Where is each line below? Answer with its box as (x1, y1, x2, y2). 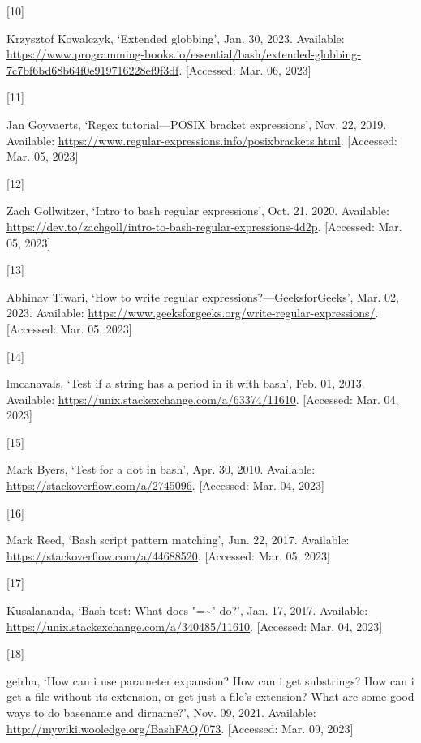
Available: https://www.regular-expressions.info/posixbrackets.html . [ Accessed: (6, 131, 397, 148)
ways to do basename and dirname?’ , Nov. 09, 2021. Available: (6, 704, 316, 720)
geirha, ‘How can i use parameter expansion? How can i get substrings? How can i (6, 672, 415, 689)
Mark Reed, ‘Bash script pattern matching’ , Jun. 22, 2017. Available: (6, 531, 350, 548)
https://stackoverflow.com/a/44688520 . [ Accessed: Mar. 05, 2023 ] (6, 547, 330, 564)
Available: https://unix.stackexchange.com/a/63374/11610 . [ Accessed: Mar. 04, (6, 390, 399, 407)
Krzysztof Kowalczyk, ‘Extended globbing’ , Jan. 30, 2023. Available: (6, 29, 345, 46)
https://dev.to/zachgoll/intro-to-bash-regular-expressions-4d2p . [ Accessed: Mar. (6, 217, 402, 234)
